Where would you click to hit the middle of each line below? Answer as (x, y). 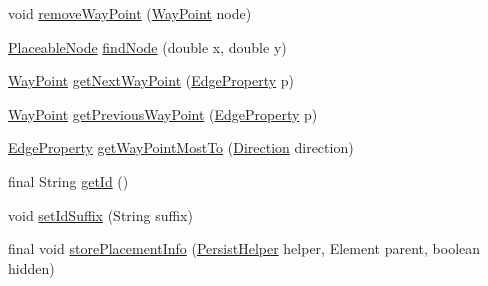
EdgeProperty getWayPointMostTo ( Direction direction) (181, 147)
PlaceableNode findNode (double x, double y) (147, 46)
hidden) (31, 267)
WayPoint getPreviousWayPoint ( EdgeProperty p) (163, 113)
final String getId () (68, 180)
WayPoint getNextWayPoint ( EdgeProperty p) (151, 80)
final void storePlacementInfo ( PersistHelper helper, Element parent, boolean (244, 248)
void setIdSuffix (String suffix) (100, 214)
